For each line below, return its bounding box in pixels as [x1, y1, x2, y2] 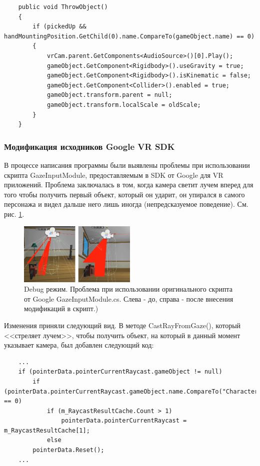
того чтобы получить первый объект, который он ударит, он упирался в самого [4, 189, 245, 199]
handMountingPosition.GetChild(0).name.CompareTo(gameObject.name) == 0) [4, 32, 255, 40]
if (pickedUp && [32, 23, 86, 30]
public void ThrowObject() [18, 3, 108, 10]
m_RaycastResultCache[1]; [4, 427, 90, 434]
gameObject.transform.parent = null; [46, 91, 172, 99]
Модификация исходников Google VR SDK [4, 140, 175, 152]
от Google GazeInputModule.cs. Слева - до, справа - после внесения [24, 293, 233, 304]
